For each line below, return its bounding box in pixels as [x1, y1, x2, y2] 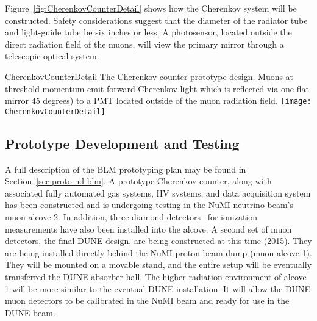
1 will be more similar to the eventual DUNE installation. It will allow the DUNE [5, 282, 311, 295]
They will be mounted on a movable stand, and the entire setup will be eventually [5, 258, 312, 271]
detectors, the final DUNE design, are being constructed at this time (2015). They [5, 234, 312, 247]
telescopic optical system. [5, 49, 99, 62]
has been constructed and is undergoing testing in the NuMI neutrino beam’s [5, 198, 294, 211]
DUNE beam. [5, 306, 55, 319]
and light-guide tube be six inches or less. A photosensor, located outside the [5, 26, 292, 38]
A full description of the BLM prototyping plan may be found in [5, 162, 246, 175]
